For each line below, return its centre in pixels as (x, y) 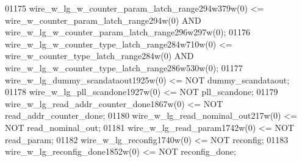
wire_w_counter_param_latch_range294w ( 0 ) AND (103, 20)
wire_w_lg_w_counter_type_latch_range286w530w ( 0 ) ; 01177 (124, 67)
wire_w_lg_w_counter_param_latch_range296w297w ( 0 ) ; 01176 (128, 32)
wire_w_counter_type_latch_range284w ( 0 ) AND (99, 56)
